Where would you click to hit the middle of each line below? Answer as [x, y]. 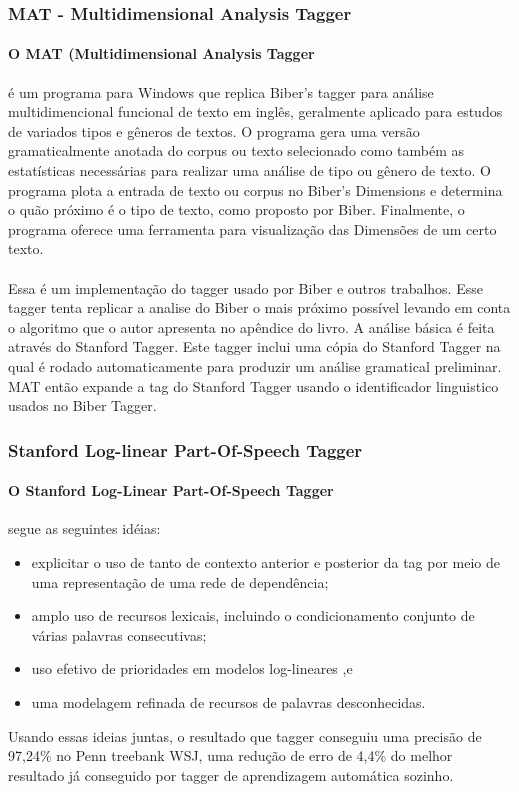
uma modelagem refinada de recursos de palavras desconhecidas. [228, 701]
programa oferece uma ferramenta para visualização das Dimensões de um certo [252, 228]
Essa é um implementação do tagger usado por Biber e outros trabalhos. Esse [245, 287]
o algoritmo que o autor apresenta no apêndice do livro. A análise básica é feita [251, 326]
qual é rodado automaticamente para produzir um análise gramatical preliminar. [255, 365]
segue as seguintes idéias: [84, 528]
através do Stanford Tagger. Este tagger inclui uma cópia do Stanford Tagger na [254, 346]
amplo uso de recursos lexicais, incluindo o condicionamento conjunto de [253, 615]
